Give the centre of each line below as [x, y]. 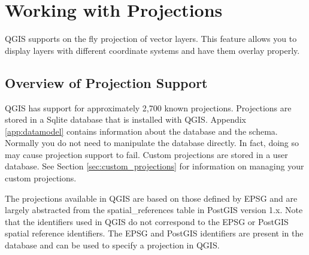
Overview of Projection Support [106, 82]
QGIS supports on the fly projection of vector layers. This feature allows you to [151, 39]
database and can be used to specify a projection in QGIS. [112, 245]
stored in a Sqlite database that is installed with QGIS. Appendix [125, 119]
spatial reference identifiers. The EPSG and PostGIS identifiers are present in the [154, 233]
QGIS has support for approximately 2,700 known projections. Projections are [148, 107]
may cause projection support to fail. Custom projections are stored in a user [146, 154]
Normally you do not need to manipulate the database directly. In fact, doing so [152, 143]
